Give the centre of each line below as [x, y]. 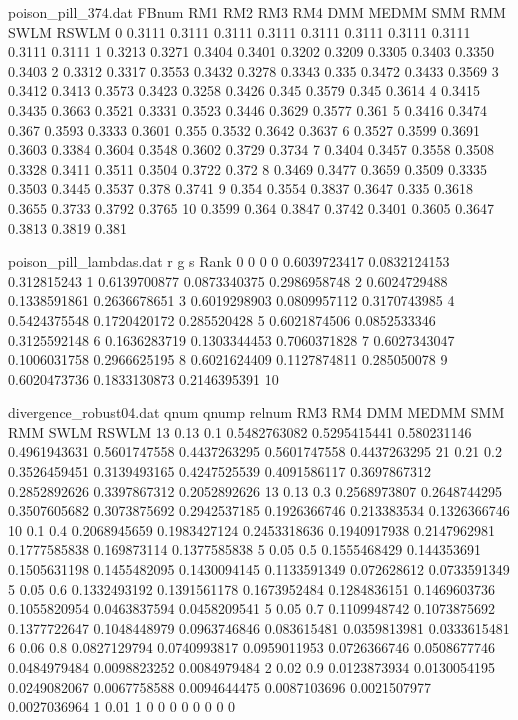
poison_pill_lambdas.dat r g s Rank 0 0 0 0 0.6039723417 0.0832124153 [229, 261]
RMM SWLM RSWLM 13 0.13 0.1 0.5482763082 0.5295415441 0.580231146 [240, 431]
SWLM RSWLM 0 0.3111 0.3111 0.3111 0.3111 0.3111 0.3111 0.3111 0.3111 [239, 31]
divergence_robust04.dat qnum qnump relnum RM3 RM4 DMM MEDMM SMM [256, 412]
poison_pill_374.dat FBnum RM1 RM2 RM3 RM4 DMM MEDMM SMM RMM [257, 12]
